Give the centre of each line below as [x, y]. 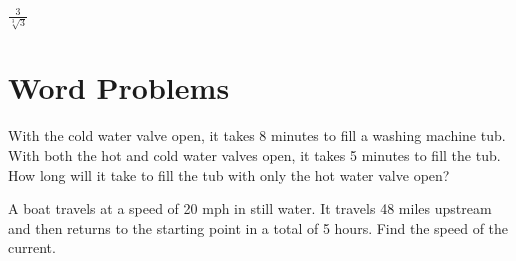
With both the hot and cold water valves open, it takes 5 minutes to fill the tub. [254, 154]
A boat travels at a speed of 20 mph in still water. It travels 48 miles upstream [250, 208]
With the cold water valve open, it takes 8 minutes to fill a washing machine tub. [257, 135]
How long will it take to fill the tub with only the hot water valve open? [229, 174]
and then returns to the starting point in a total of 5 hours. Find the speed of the [258, 227]
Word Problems [119, 87]
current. [32, 247]
